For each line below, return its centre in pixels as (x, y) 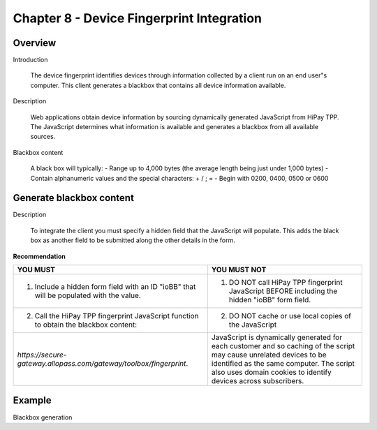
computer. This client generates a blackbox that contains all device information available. (158, 85)
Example (32, 400)
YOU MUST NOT (239, 270)
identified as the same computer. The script (283, 364)
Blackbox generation (43, 417)
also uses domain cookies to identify (271, 372)
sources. (43, 137)
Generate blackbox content (73, 198)
